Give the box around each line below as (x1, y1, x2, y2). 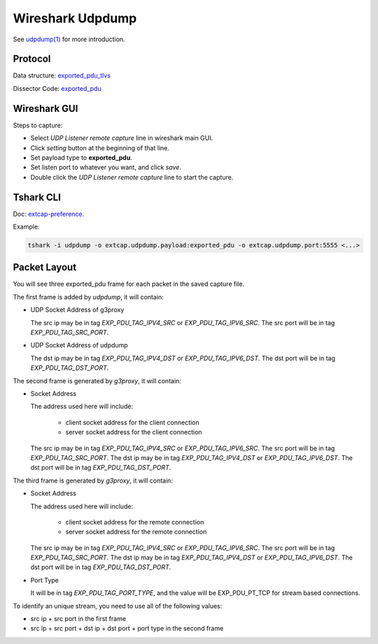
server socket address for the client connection (65, 428, 202, 436)
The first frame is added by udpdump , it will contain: (13, 292, 164, 301)
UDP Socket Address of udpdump (30, 341, 129, 350)
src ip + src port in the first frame (30, 615, 126, 623)
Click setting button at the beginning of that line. (30, 143, 169, 152)
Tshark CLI (13, 191, 61, 203)
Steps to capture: (13, 121, 63, 129)
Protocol (13, 53, 51, 65)
